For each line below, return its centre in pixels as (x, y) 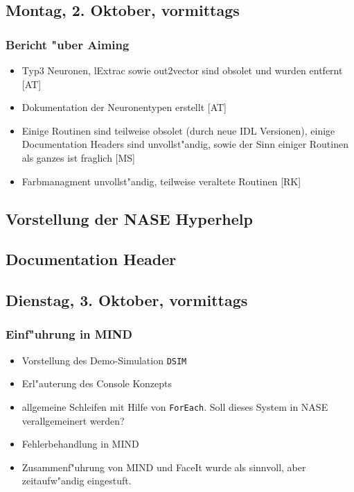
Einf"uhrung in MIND (69, 334)
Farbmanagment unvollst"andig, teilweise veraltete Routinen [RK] (161, 181)
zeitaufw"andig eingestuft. (77, 481)
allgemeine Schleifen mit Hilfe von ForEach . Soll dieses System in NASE (175, 406)
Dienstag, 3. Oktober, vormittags (127, 300)
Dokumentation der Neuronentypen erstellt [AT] (124, 107)
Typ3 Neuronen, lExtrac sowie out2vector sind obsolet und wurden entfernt (182, 70)
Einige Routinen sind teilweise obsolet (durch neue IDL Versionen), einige (178, 130)
